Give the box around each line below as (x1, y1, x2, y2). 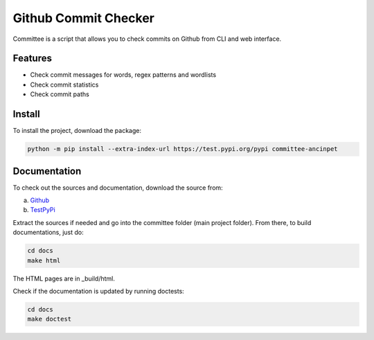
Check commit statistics (30, 80, 99, 89)
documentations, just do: (12, 229, 84, 237)
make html (27, 256, 61, 265)
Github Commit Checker (12, 10, 155, 26)
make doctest (27, 315, 72, 323)
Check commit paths (30, 90, 89, 98)
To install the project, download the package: (12, 127, 142, 135)
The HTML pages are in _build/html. (12, 274, 116, 283)
